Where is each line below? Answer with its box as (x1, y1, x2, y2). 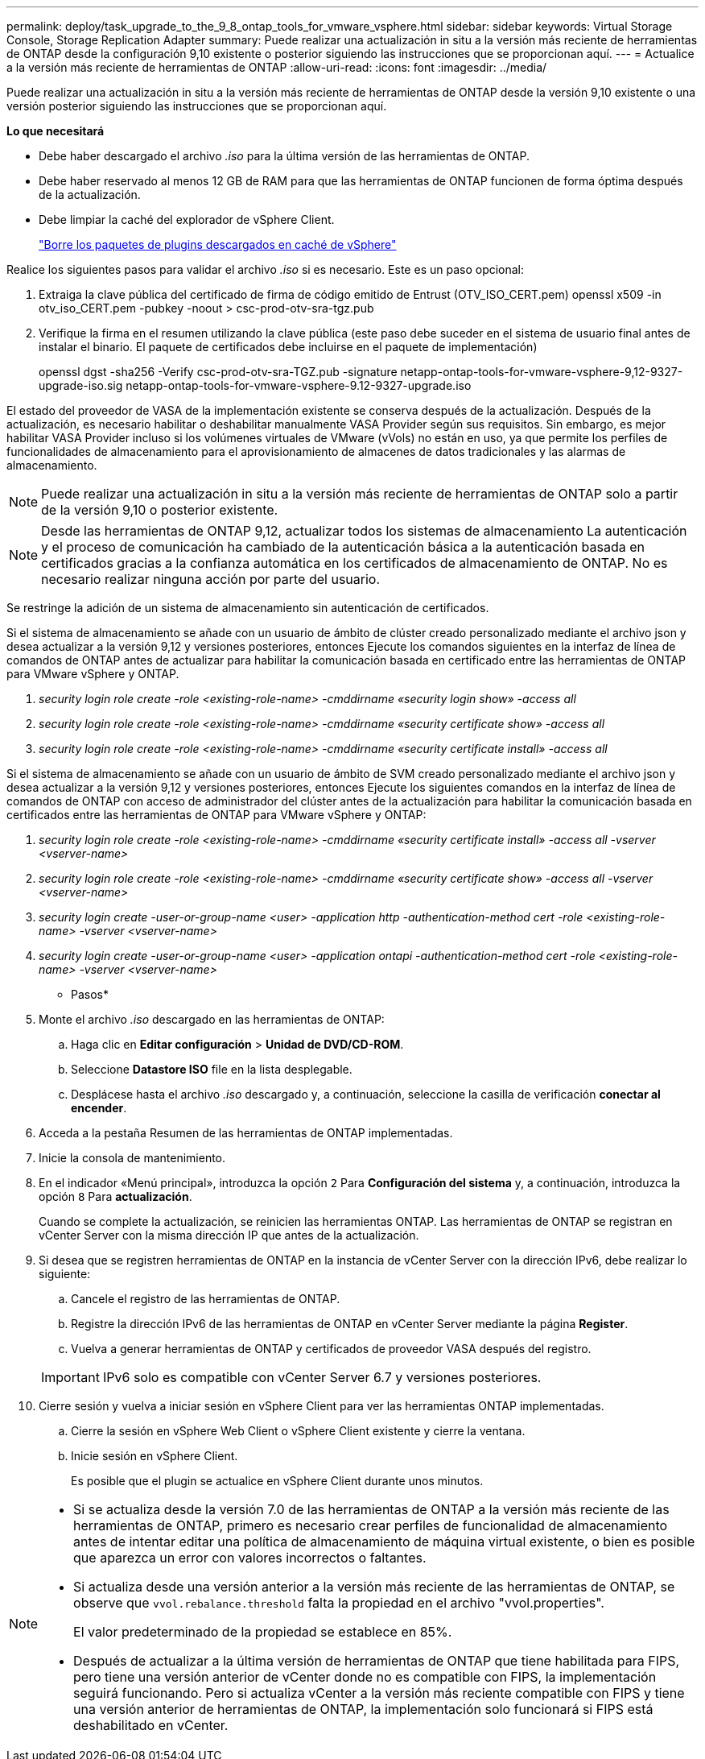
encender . (71, 1101, 127, 1115)
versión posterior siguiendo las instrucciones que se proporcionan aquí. (6, 99, 387, 113)
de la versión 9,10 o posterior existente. (41, 502, 278, 518)
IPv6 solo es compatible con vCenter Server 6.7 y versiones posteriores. (102, 1369, 542, 1385)
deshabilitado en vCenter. (73, 1717, 229, 1733)
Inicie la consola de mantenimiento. (39, 1151, 226, 1165)
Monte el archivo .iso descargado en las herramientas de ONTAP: (39, 1012, 385, 1026)
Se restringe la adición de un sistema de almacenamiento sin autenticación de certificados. (6, 601, 489, 615)
